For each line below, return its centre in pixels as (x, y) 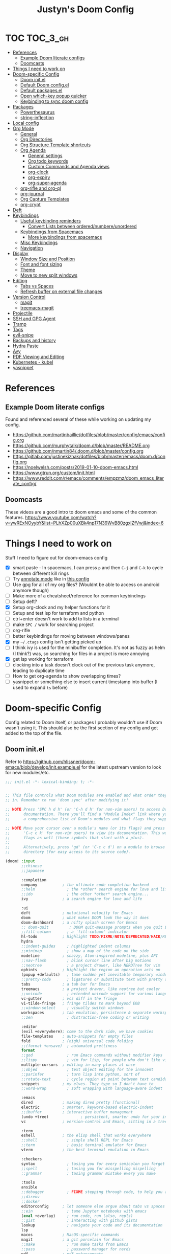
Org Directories (36, 139)
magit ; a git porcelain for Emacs (73, 1239)
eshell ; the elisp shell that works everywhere (86, 1136)
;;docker (30, 1201)
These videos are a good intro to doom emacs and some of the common (81, 512)
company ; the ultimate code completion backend (85, 885)
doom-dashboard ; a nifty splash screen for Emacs (79, 922)
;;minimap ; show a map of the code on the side (85, 951)
